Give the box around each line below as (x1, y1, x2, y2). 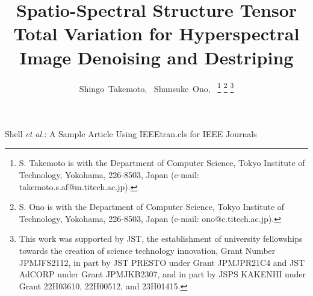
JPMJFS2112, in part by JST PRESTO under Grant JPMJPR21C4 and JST (19, 256, 305, 268)
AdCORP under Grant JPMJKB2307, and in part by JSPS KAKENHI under (19, 268, 306, 280)
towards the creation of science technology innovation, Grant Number (19, 244, 276, 256)
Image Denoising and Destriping (19, 45, 294, 69)
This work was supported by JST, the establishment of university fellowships (19, 232, 303, 245)
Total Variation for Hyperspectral (13, 21, 300, 46)
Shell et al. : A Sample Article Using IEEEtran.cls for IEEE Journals (5, 127, 257, 140)
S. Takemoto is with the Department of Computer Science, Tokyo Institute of (19, 156, 305, 169)
